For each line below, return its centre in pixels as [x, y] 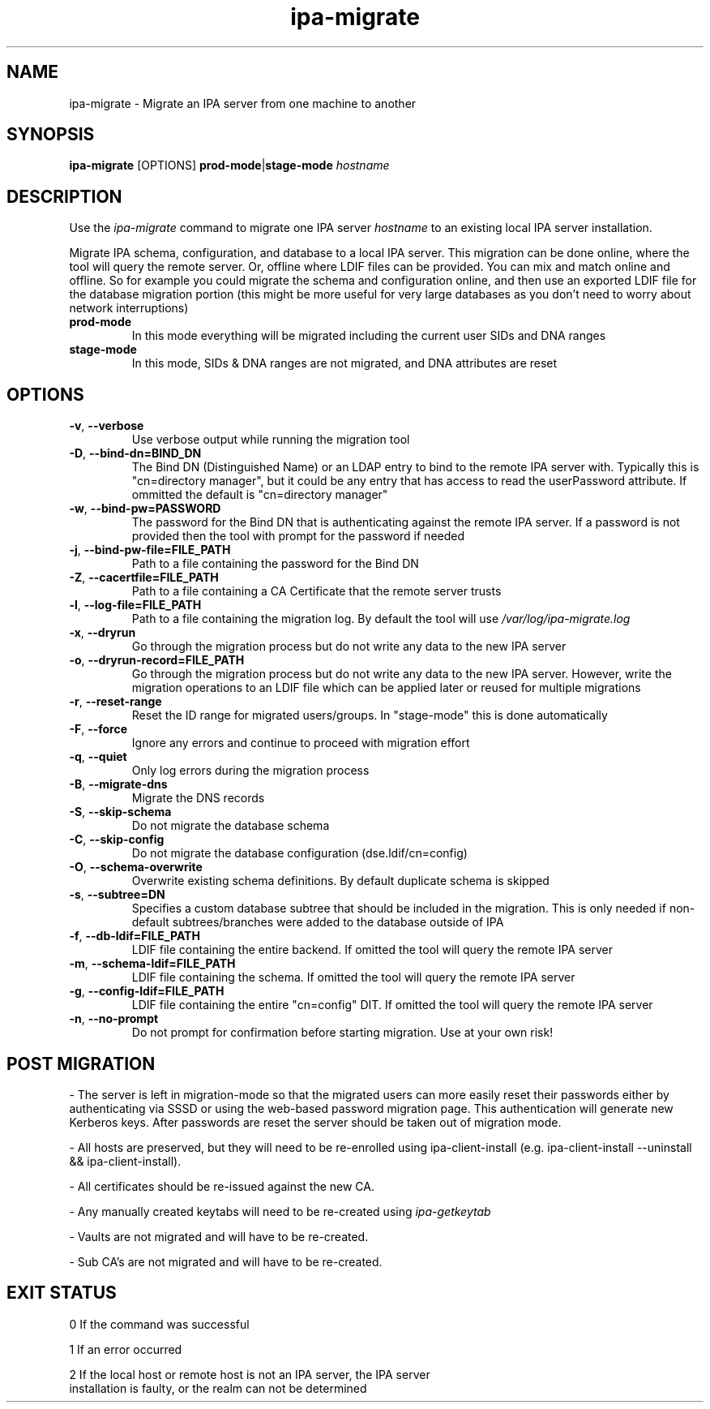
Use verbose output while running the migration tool [271, 440]
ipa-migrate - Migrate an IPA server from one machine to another [243, 103]
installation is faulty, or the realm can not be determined [218, 1388]
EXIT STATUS [62, 1293]
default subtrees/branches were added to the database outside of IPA [318, 922]
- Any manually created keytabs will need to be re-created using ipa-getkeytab [280, 1211]
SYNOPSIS [51, 135]
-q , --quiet [98, 757]
